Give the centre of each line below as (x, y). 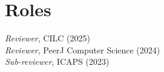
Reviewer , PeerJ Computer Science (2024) (83, 49)
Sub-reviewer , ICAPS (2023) (57, 61)
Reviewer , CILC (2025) (48, 38)
